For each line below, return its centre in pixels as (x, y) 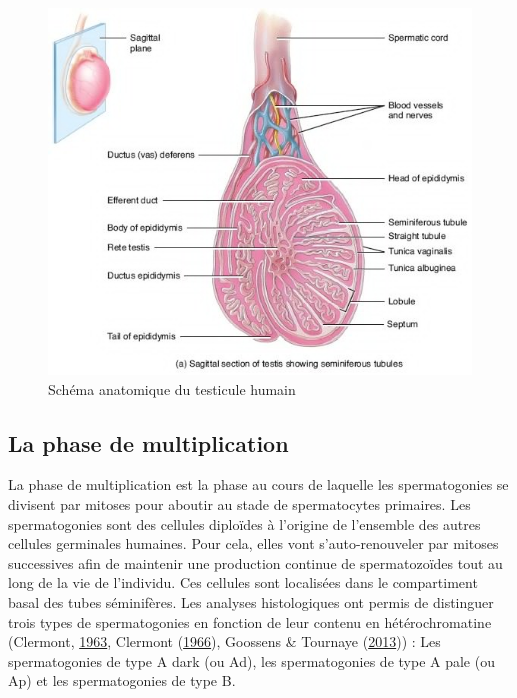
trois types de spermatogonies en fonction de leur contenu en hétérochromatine (250, 621)
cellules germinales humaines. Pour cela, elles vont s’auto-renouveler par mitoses (253, 543)
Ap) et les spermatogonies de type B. (122, 680)
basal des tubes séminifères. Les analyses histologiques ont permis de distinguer (251, 601)
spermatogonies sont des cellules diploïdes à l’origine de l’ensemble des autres (244, 523)
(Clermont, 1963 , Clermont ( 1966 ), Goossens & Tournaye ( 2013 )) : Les (224, 641)
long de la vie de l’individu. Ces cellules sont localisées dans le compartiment (243, 582)
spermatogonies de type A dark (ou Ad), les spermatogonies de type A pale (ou (251, 660)
